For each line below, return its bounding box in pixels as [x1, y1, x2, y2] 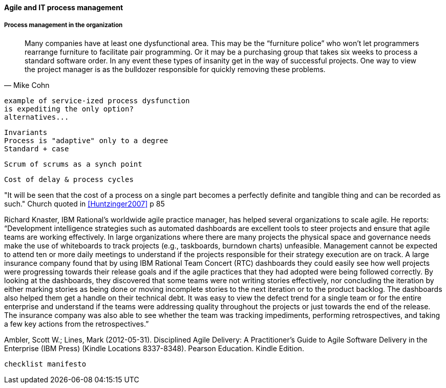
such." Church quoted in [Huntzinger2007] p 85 [4, 199, 165, 208]
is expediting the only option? [4, 104, 134, 113]
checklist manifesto [4, 359, 87, 368]
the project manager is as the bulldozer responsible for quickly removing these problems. [25, 64, 326, 74]
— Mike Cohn [4, 80, 50, 89]
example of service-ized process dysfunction [4, 96, 190, 105]
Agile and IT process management [4, 3, 123, 12]
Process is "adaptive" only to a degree [4, 136, 168, 145]
